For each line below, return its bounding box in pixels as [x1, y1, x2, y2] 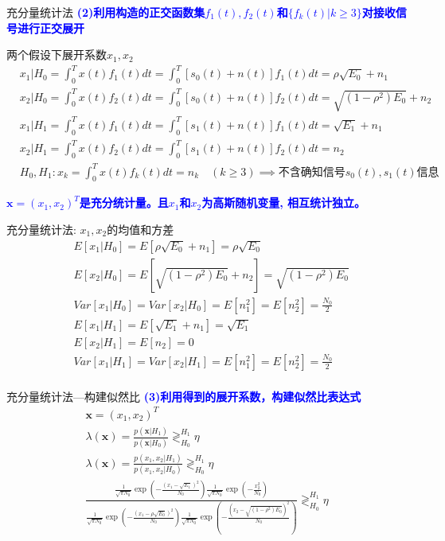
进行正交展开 [17, 19, 84, 36]
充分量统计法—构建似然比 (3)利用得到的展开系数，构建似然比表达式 [6, 387, 361, 404]
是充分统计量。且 [79, 194, 169, 211]
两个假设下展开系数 [6, 46, 107, 63]
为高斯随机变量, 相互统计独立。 [201, 194, 366, 211]
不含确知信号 [278, 166, 345, 178]
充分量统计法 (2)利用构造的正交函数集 [6, 4, 205, 20]
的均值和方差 [107, 220, 174, 237]
